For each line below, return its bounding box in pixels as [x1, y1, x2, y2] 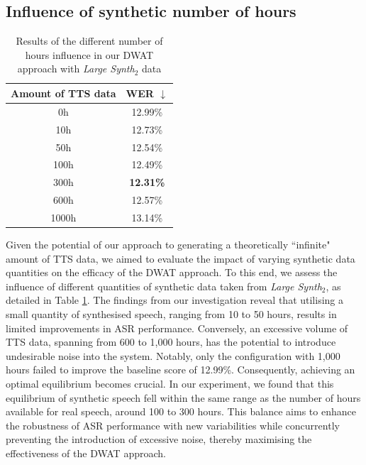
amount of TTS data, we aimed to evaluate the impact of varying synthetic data [6, 251, 355, 266]
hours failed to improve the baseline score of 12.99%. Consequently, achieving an [6, 362, 355, 377]
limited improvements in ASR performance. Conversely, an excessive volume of [6, 320, 348, 335]
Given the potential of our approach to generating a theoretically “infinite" [6, 236, 331, 251]
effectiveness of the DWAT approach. [6, 445, 166, 460]
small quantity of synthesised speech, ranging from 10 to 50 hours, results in [6, 306, 337, 321]
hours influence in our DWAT [25, 47, 154, 62]
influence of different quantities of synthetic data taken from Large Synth [6, 278, 322, 293]
